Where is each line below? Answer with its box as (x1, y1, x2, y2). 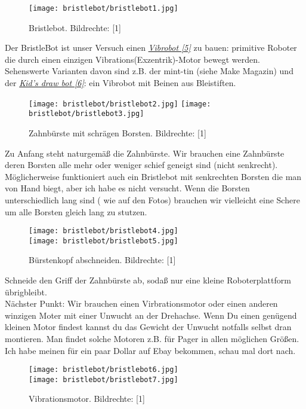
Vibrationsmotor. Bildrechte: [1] (29, 392, 145, 405)
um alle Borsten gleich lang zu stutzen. (5, 205, 147, 218)
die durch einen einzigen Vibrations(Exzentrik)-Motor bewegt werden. (5, 53, 260, 65)
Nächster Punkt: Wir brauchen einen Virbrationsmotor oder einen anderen (5, 297, 278, 310)
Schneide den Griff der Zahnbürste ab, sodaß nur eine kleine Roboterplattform (5, 274, 291, 286)
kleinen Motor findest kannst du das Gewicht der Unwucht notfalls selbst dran (5, 321, 292, 333)
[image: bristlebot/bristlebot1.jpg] (29, 4, 178, 13)
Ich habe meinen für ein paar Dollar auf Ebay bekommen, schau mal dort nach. (5, 344, 296, 356)
